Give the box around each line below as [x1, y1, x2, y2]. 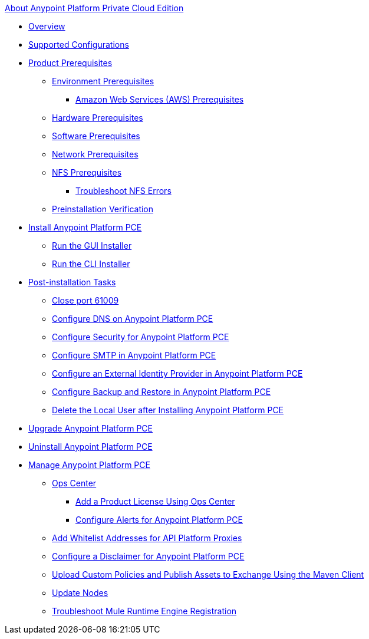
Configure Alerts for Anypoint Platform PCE [75, 515, 243, 525]
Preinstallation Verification [52, 204, 154, 214]
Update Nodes [52, 588, 108, 598]
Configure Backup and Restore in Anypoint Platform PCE [52, 387, 271, 397]
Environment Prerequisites [52, 76, 154, 86]
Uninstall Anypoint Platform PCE [28, 442, 153, 452]
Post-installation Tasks [28, 277, 116, 287]
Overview [28, 21, 65, 31]
